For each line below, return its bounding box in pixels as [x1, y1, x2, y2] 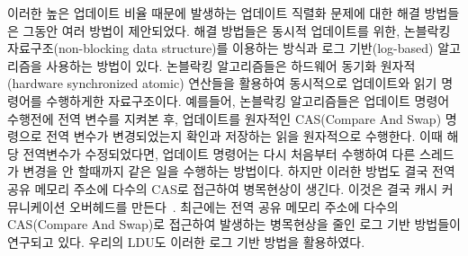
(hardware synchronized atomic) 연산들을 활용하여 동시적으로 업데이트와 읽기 [7, 74, 437, 93]
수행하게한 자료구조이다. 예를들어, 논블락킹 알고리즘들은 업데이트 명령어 [46, 91, 450, 110]
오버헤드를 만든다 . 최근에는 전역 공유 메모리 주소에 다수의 [69, 197, 399, 216]
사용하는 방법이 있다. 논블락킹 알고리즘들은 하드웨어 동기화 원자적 [46, 56, 416, 75]
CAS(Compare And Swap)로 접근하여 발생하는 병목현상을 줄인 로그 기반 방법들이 [7, 215, 461, 234]
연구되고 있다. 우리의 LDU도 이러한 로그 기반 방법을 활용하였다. [7, 232, 365, 251]
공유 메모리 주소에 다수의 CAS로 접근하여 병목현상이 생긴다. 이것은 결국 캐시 [7, 179, 438, 198]
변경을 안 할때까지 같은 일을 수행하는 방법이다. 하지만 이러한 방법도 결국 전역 [22, 162, 455, 181]
